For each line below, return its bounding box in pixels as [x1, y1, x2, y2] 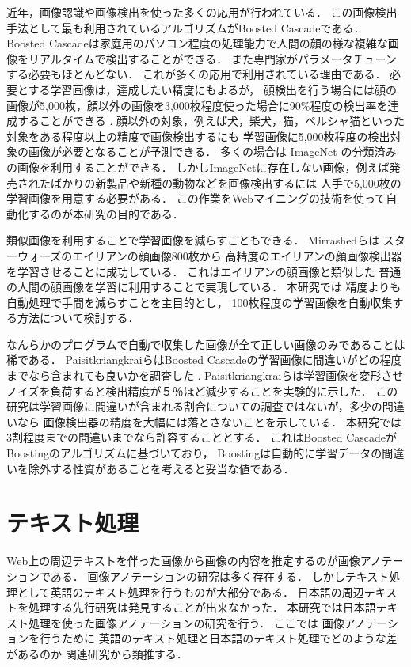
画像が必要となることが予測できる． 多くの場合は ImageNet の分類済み [28, 143, 397, 160]
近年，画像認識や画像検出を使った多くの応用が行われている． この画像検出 [6, 4, 398, 20]
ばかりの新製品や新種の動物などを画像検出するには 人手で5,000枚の [50, 174, 401, 191]
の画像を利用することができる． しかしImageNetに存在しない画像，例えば [6, 158, 390, 175]
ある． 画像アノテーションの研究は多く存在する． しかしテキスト [50, 567, 390, 584]
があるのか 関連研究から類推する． [6, 645, 188, 661]
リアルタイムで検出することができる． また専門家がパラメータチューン [28, 50, 397, 66]
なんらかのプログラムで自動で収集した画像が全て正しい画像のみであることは [6, 335, 405, 352]
